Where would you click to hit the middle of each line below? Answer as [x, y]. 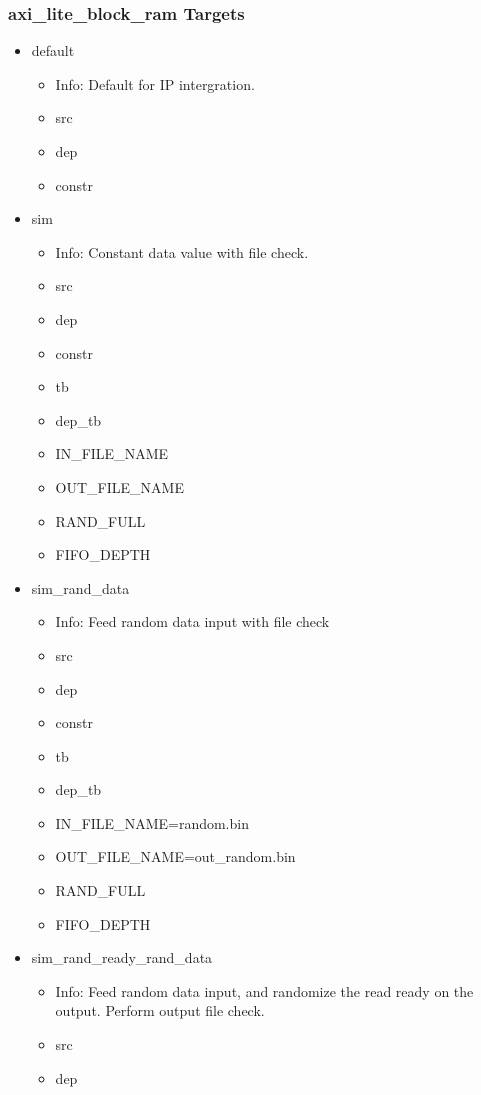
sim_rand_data [80, 587]
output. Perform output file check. [160, 1010]
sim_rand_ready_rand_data [122, 957]
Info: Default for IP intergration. [155, 83]
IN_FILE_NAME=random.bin [152, 822]
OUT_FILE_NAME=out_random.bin [175, 856]
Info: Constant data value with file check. [182, 251]
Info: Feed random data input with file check [192, 621]
